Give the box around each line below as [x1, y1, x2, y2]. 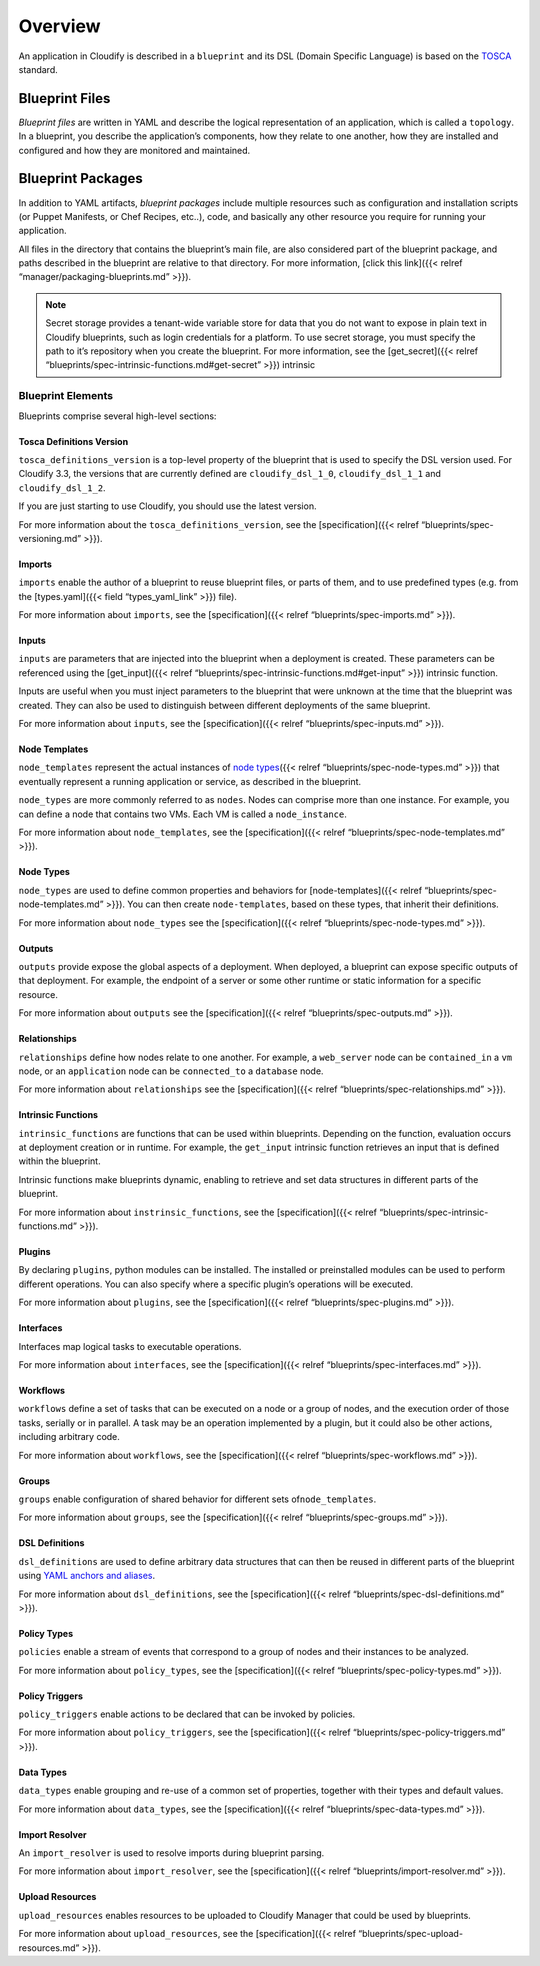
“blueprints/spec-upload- [358, 1928, 464, 1940]
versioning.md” [18, 532, 82, 544]
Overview [18, 15, 101, 37]
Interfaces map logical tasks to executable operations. [18, 1340, 242, 1352]
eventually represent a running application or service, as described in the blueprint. [18, 775, 362, 787]
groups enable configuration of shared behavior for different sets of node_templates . [18, 1493, 377, 1505]
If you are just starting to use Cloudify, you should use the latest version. [18, 500, 317, 512]
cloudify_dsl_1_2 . [18, 481, 106, 494]
